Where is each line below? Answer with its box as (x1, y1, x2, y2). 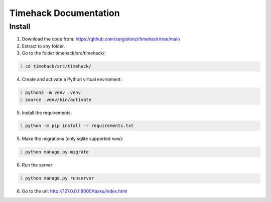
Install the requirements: (22, 109, 72, 115)
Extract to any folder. (22, 43, 65, 49)
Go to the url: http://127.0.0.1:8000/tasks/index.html (22, 188, 127, 194)
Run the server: (22, 162, 54, 168)
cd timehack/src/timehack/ (25, 63, 92, 69)
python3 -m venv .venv (25, 90, 81, 95)
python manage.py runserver (25, 175, 94, 181)
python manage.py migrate (25, 149, 89, 155)
